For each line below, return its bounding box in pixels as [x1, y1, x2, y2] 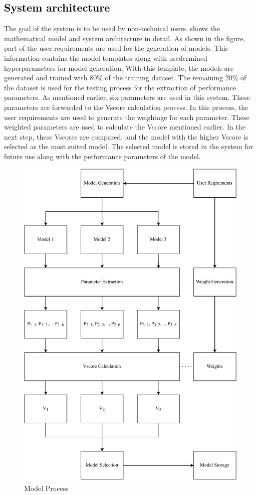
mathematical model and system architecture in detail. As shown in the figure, [4, 33, 245, 43]
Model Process [24, 483, 69, 493]
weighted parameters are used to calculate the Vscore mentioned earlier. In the [4, 121, 245, 132]
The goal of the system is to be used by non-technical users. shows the [4, 23, 220, 34]
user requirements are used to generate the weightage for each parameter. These [4, 111, 249, 122]
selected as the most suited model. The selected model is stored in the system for [4, 141, 253, 152]
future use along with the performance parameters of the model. [4, 151, 201, 161]
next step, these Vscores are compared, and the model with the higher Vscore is [4, 131, 248, 142]
